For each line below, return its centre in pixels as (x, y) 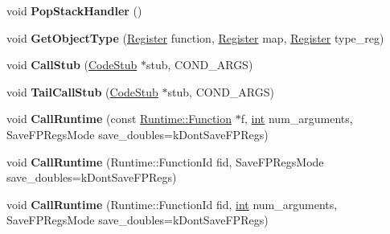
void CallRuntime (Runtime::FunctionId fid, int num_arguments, (172, 204)
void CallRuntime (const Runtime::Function (119, 119)
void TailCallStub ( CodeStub (82, 91)
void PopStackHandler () (74, 10)
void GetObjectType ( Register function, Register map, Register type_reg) (195, 37)
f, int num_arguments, (297, 119)
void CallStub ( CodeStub (72, 65)
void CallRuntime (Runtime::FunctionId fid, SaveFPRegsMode (165, 161)
